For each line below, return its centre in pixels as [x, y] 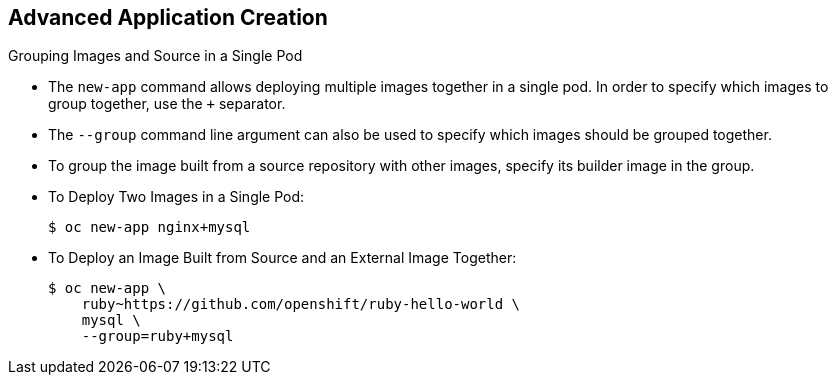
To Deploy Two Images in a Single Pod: [176, 197]
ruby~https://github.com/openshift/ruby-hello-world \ [301, 304]
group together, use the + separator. [167, 104]
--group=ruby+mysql [157, 336]
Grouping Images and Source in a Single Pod [155, 56]
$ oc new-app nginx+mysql [149, 227]
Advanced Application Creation [168, 17]
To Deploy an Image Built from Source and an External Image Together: [282, 258]
